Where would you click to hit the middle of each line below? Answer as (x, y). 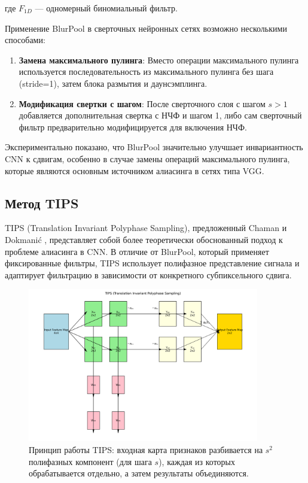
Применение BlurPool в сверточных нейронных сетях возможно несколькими (146, 28)
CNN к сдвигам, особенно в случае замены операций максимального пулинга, (147, 158)
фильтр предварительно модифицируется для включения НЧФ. (133, 127)
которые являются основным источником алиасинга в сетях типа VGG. (135, 170)
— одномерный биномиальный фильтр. (106, 8)
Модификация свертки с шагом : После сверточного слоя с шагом (142, 103)
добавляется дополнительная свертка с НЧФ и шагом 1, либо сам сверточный (160, 115)
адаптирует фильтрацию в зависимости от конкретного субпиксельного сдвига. (148, 274)
